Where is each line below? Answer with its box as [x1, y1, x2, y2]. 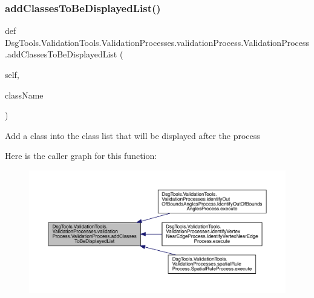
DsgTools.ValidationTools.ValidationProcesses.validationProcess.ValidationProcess [5, 36, 310, 48]
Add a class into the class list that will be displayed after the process [5, 129, 260, 141]
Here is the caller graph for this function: [5, 149, 157, 162]
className [5, 88, 44, 101]
